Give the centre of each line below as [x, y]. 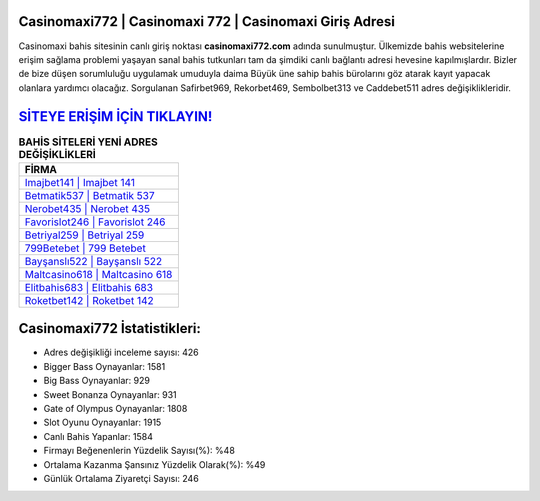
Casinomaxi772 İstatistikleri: [110, 328]
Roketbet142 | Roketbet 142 [89, 300]
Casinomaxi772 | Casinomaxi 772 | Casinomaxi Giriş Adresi [206, 21]
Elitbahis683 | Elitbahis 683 [89, 287]
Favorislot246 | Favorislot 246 [95, 222]
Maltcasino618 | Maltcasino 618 [98, 274]
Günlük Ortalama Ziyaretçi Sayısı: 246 [121, 478]
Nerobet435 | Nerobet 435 [87, 208]
